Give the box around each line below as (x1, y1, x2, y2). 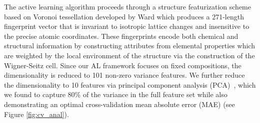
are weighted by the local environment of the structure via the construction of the (4, 50, 255, 60)
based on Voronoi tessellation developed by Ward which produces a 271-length (4, 11, 244, 21)
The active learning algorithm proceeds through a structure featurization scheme (4, 1, 251, 11)
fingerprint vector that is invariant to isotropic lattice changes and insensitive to (4, 21, 249, 31)
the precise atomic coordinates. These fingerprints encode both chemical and (4, 30, 238, 41)
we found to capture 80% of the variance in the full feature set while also (4, 89, 227, 100)
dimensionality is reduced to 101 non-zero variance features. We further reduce (4, 70, 245, 80)
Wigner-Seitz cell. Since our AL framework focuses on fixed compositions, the (4, 60, 241, 70)
